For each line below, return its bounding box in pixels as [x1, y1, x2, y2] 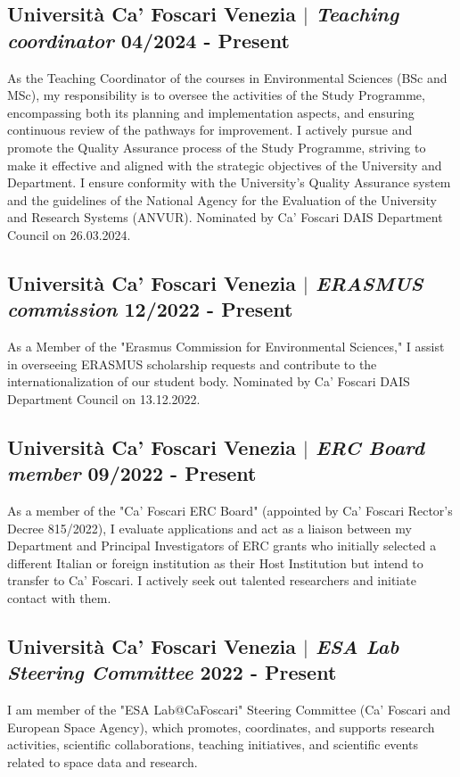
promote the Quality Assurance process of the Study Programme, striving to [7, 137, 426, 156]
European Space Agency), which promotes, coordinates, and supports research [7, 717, 435, 736]
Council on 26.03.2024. [7, 225, 131, 244]
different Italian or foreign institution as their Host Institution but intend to [7, 553, 423, 572]
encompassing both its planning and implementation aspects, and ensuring [7, 103, 415, 121]
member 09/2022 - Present [7, 459, 257, 487]
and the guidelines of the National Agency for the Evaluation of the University [7, 190, 437, 209]
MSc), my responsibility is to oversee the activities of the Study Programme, [7, 86, 425, 104]
